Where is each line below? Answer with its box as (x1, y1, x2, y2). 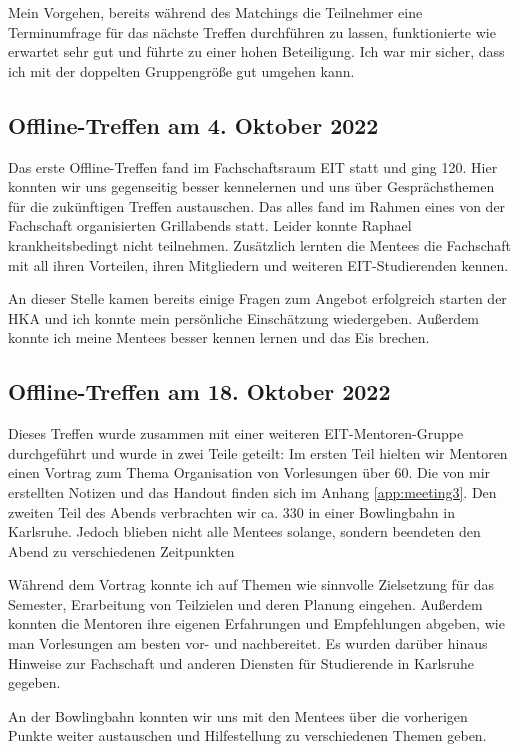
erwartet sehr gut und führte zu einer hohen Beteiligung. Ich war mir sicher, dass (8, 41, 505, 62)
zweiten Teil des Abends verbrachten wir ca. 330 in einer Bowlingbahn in (8, 501, 455, 522)
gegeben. (8, 672, 61, 693)
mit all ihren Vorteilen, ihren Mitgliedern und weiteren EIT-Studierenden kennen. (8, 254, 509, 275)
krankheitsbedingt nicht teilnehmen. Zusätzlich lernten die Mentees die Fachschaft (8, 234, 512, 255)
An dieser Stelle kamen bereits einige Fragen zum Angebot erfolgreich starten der (8, 288, 507, 309)
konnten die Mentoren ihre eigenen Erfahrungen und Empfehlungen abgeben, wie (8, 613, 505, 634)
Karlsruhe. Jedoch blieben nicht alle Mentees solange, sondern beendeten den (8, 521, 481, 542)
